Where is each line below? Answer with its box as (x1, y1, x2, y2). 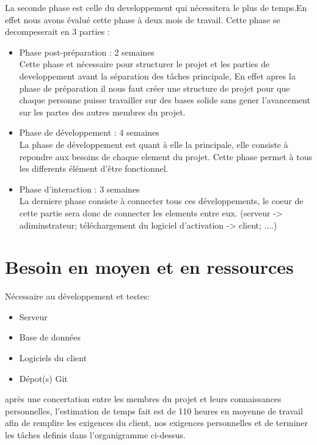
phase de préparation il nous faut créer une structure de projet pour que (19, 81, 290, 94)
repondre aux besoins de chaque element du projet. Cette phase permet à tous (19, 150, 312, 163)
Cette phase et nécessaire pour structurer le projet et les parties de (19, 57, 270, 70)
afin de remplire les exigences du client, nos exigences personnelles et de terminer (5, 416, 308, 429)
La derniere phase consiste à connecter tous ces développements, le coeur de (19, 194, 304, 207)
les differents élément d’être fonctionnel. (19, 162, 169, 175)
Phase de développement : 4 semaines (19, 126, 159, 139)
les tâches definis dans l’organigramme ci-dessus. (5, 428, 186, 441)
